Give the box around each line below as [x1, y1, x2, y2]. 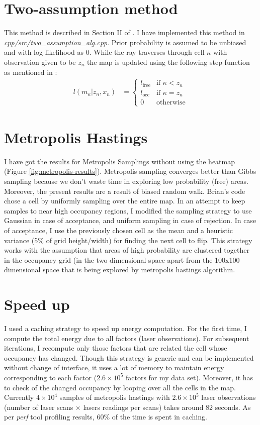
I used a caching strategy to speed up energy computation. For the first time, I [4, 323, 247, 333]
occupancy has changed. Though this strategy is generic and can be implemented [4, 352, 254, 363]
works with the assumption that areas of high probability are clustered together [4, 245, 249, 255]
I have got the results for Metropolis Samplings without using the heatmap [4, 156, 235, 166]
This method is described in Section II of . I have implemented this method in [4, 27, 245, 38]
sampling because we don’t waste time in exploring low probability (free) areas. [4, 175, 248, 186]
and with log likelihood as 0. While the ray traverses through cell [4, 47, 205, 57]
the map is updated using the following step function [86, 56, 250, 67]
